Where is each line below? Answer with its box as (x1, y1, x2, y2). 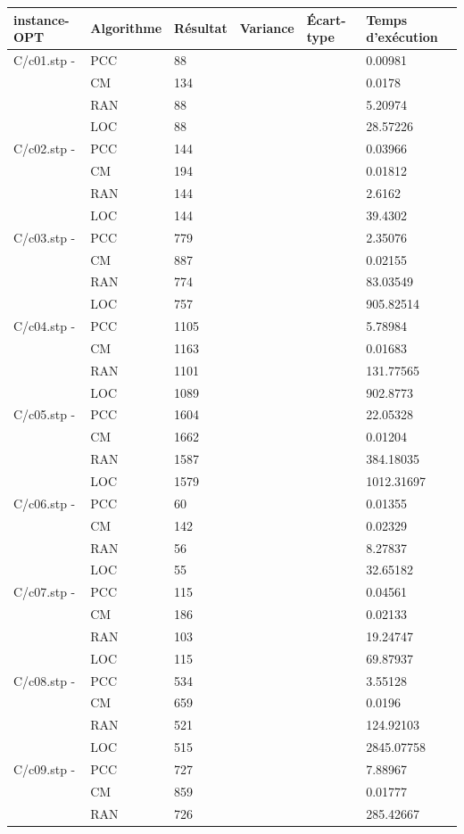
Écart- (306, 10, 346, 29)
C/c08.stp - (13, 671, 76, 689)
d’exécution (366, 28, 438, 46)
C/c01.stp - (13, 50, 76, 69)
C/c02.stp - (13, 139, 76, 158)
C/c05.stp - (13, 405, 76, 424)
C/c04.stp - (13, 317, 76, 335)
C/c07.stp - (13, 582, 76, 601)
